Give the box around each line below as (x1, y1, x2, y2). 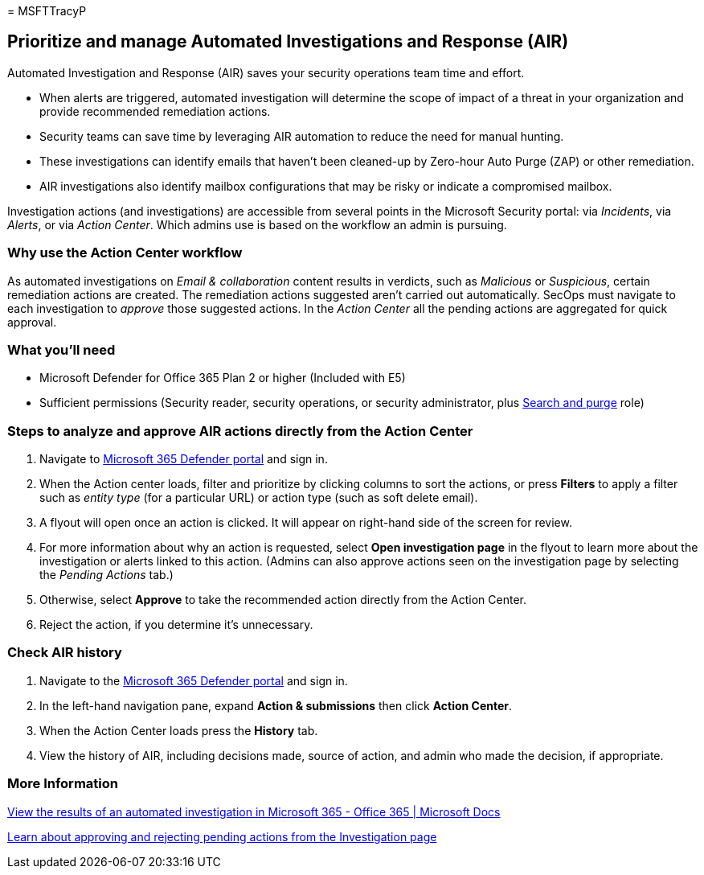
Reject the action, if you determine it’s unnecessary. (39, 618, 313, 632)
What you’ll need (7, 341, 116, 358)
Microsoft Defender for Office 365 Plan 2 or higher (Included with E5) (39, 371, 406, 385)
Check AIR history (7, 644, 122, 661)
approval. (7, 314, 57, 329)
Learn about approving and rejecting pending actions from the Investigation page (7, 829, 437, 844)
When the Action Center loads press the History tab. (39, 723, 318, 737)
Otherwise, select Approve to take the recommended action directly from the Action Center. (39, 593, 526, 607)
